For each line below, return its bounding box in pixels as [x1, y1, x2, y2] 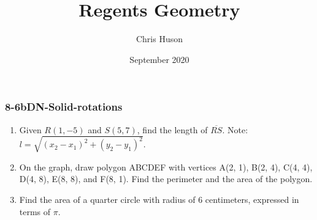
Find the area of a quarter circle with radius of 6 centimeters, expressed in [19, 193, 299, 205]
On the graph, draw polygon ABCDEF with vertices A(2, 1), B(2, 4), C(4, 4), [19, 160, 313, 173]
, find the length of [137, 123, 208, 136]
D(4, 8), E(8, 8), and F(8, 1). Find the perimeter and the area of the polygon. [19, 172, 313, 185]
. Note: [222, 123, 248, 136]
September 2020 [129, 53, 189, 65]
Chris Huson [136, 32, 183, 45]
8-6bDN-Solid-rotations [5, 99, 123, 114]
